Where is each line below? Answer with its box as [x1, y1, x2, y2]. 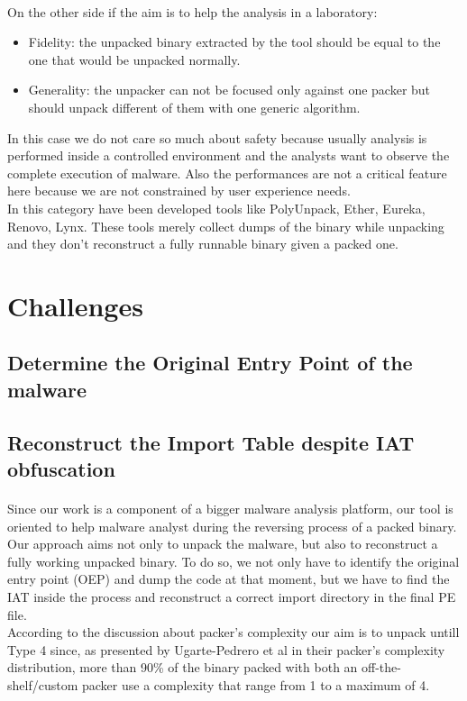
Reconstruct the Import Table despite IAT [7, 428, 415, 456]
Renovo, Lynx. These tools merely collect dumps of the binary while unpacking [7, 216, 444, 235]
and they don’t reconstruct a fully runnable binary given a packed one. [7, 234, 398, 253]
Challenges [7, 287, 143, 323]
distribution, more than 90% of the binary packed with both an [7, 658, 358, 677]
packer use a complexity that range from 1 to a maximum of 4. [81, 675, 430, 694]
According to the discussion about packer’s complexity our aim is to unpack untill [7, 623, 460, 642]
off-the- [362, 658, 401, 677]
